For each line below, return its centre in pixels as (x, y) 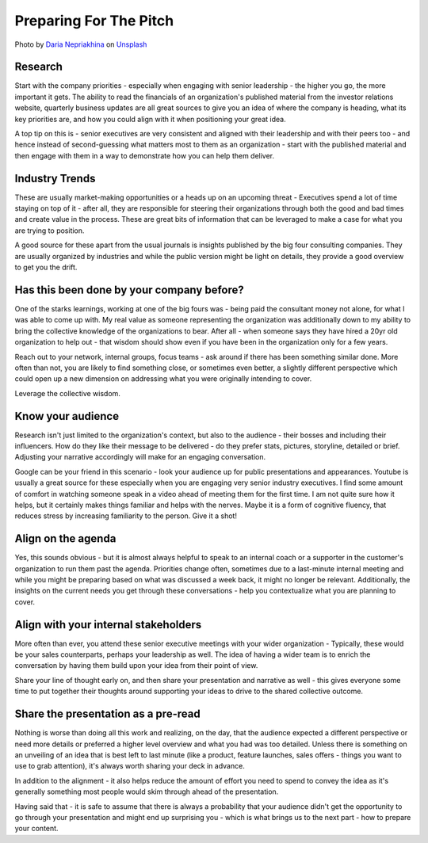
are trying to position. (50, 231)
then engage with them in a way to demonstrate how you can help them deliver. (145, 155)
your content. (36, 829)
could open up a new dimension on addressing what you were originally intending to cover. (163, 379)
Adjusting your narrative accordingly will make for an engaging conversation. (140, 457)
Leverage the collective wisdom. (67, 393)
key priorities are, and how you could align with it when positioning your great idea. (150, 119)
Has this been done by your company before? (130, 290)
